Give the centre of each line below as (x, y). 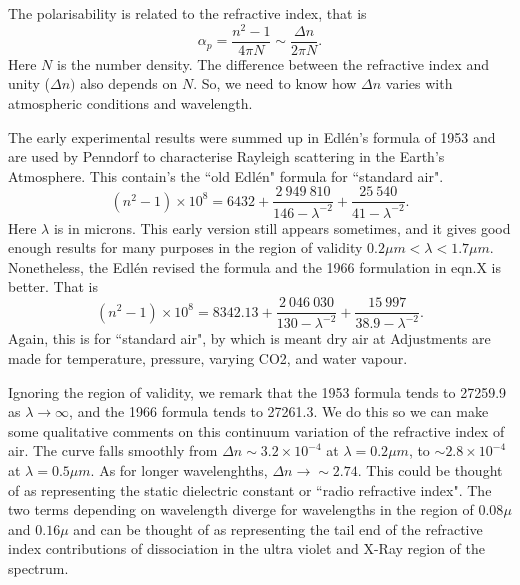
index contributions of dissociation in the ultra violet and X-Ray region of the (246, 548)
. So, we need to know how (275, 83)
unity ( (29, 83)
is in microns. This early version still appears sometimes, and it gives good (282, 227)
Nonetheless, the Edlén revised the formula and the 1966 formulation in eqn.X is (254, 266)
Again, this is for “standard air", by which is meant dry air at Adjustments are (249, 338)
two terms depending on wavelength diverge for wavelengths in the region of (241, 509)
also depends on (129, 83)
